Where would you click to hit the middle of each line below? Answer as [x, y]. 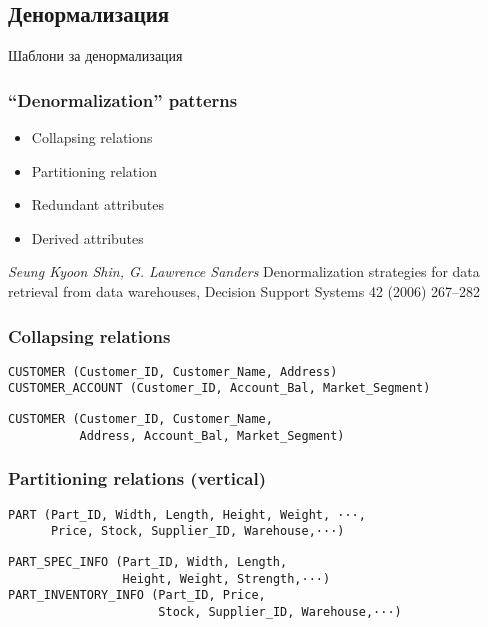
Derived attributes [87, 237]
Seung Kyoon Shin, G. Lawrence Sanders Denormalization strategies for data [244, 271]
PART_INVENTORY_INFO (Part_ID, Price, [137, 595]
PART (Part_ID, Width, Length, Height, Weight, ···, [187, 514]
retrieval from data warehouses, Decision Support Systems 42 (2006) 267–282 [244, 290]
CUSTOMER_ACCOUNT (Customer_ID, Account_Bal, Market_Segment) [219, 388]
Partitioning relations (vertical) [137, 478]
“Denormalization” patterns [123, 99]
